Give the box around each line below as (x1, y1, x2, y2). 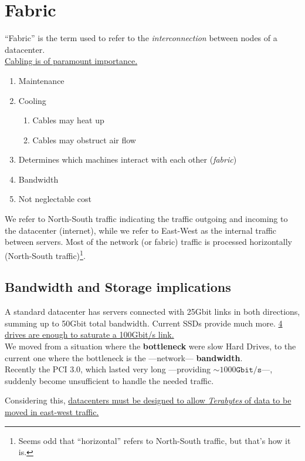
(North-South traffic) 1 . (5, 247, 86, 261)
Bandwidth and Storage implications (5, 278, 231, 296)
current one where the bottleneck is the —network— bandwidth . (5, 351, 243, 364)
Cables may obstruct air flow (32, 133, 136, 146)
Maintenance (18, 74, 65, 86)
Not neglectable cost (18, 193, 91, 205)
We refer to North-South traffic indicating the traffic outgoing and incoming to (5, 213, 288, 225)
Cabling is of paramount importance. (5, 55, 138, 67)
